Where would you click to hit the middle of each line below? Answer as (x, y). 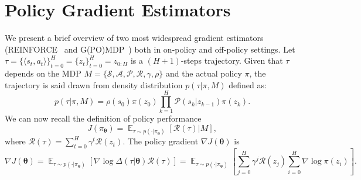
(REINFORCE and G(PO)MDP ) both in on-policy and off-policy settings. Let (150, 49)
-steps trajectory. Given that (232, 60)
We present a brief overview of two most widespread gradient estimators (134, 38)
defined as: (248, 84)
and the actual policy (204, 73)
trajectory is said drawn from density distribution (94, 84)
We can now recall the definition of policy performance (103, 118)
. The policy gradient (161, 141)
